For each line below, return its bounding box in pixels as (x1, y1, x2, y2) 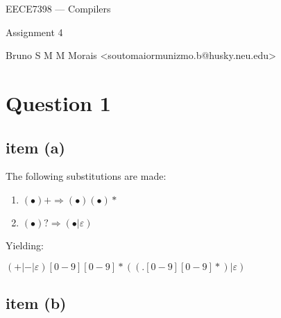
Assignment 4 (6, 24, 63, 39)
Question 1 (6, 88, 111, 117)
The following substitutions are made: (6, 169, 167, 183)
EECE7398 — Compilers (6, 1, 111, 15)
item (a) (6, 136, 65, 158)
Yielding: (6, 237, 44, 252)
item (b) (6, 292, 67, 313)
